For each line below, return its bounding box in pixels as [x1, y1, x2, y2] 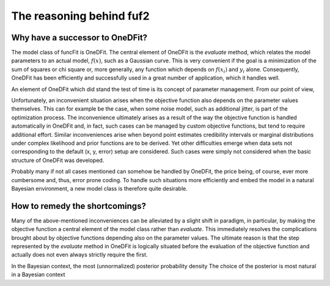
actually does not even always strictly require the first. [11, 251, 148, 258]
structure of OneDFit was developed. [11, 156, 105, 164]
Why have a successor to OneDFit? [11, 32, 148, 43]
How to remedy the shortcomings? [11, 200, 147, 211]
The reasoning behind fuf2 [11, 9, 150, 23]
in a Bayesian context [11, 271, 65, 278]
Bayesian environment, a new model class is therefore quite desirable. [11, 185, 188, 192]
